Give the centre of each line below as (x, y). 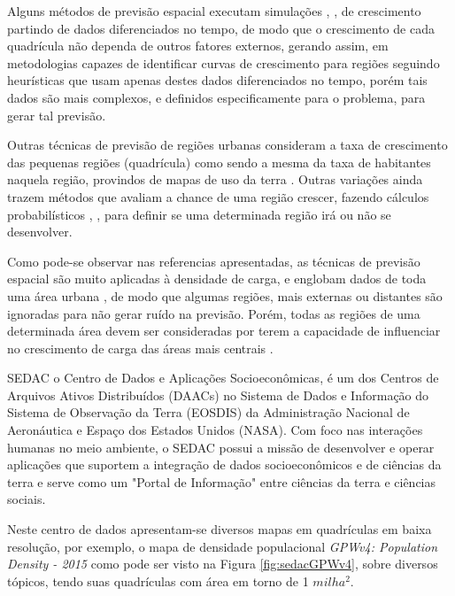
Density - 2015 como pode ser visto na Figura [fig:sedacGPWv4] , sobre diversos (223, 564)
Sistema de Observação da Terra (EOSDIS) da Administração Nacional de (208, 412)
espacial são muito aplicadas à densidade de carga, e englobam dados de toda (217, 279)
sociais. (27, 499)
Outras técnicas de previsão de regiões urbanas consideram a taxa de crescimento (227, 145)
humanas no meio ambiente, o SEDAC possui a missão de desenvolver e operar (221, 447)
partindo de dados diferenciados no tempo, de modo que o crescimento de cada (221, 28)
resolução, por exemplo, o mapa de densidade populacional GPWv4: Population (223, 546)
